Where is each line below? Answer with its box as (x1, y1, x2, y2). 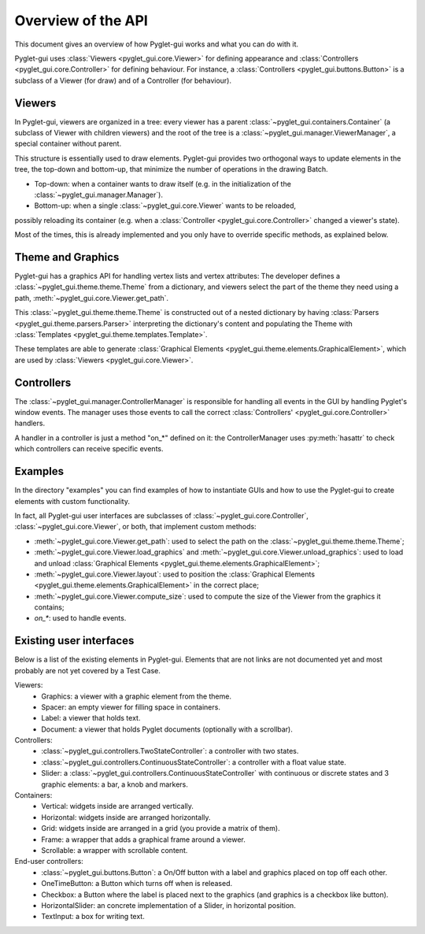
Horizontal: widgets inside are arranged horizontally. (41, 812, 212, 822)
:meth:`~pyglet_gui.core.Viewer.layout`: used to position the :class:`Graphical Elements (34, 569, 315, 579)
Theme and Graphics (14, 250, 120, 264)
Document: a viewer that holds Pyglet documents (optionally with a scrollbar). (41, 725, 293, 734)
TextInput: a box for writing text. (41, 912, 145, 921)
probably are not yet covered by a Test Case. (14, 665, 161, 675)
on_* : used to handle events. (34, 613, 127, 623)
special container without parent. (14, 139, 122, 149)
